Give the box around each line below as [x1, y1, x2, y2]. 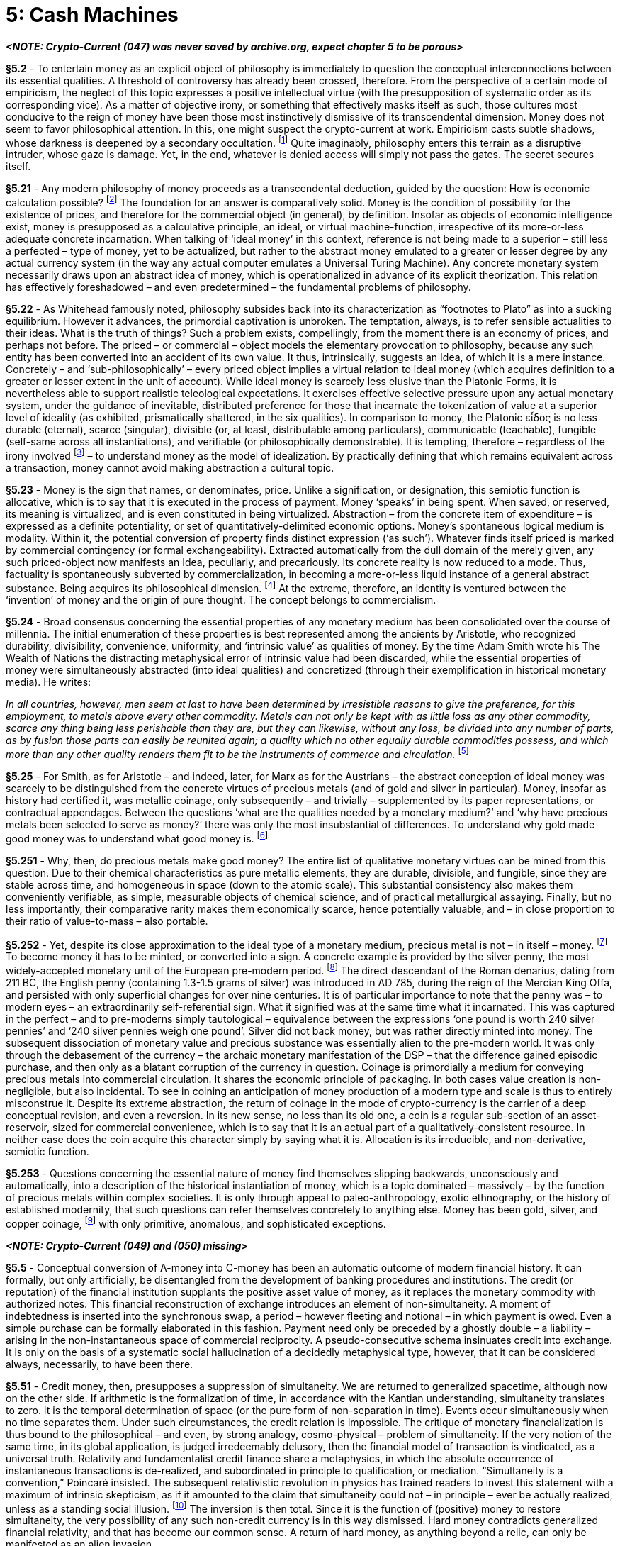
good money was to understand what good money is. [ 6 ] [6, 830, 269, 845]
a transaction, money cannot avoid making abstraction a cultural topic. [6, 461, 334, 474]
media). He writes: [6, 676, 91, 689]
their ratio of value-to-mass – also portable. [6, 914, 208, 927]
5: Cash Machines [6, 3, 179, 27]
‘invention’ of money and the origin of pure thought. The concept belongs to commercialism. [6, 594, 436, 606]
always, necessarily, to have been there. [6, 1357, 193, 1370]
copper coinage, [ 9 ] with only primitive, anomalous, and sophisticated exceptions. [6, 1216, 386, 1230]
